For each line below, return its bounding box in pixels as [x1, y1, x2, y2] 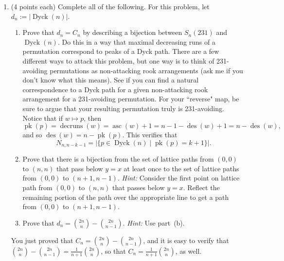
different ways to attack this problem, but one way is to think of [22, 55, 214, 65]
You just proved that [11, 235, 73, 245]
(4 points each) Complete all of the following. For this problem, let [11, 1, 210, 11]
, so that [101, 245, 126, 256]
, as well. [175, 245, 202, 256]
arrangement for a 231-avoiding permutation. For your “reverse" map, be [22, 94, 239, 104]
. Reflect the [183, 182, 220, 192]
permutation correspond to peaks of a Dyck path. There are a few [22, 46, 219, 56]
